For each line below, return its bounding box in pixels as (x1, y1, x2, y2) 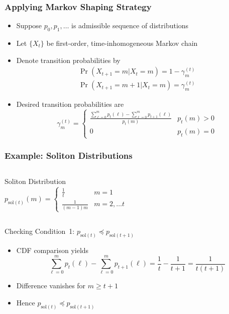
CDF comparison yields (16, 244, 89, 255)
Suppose (16, 20, 42, 31)
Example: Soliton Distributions (5, 149, 133, 162)
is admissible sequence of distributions (71, 20, 189, 31)
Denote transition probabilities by (16, 54, 121, 65)
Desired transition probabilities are (16, 99, 124, 109)
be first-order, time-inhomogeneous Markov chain (46, 38, 198, 48)
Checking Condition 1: (5, 225, 75, 236)
